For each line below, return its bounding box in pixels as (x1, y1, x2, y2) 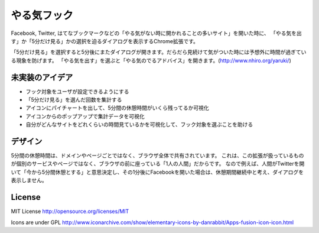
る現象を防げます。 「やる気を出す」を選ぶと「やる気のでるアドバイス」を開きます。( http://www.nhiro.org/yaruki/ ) (11, 57, 292, 64)
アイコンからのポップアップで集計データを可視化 (25, 112, 145, 119)
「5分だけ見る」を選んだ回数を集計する (25, 96, 122, 103)
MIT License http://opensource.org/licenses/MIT (11, 208, 129, 215)
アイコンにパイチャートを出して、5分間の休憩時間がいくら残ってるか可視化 (25, 104, 209, 112)
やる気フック (11, 9, 74, 22)
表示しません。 (11, 177, 47, 184)
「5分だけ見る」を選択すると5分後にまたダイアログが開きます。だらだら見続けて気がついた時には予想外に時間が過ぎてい (11, 48, 307, 56)
